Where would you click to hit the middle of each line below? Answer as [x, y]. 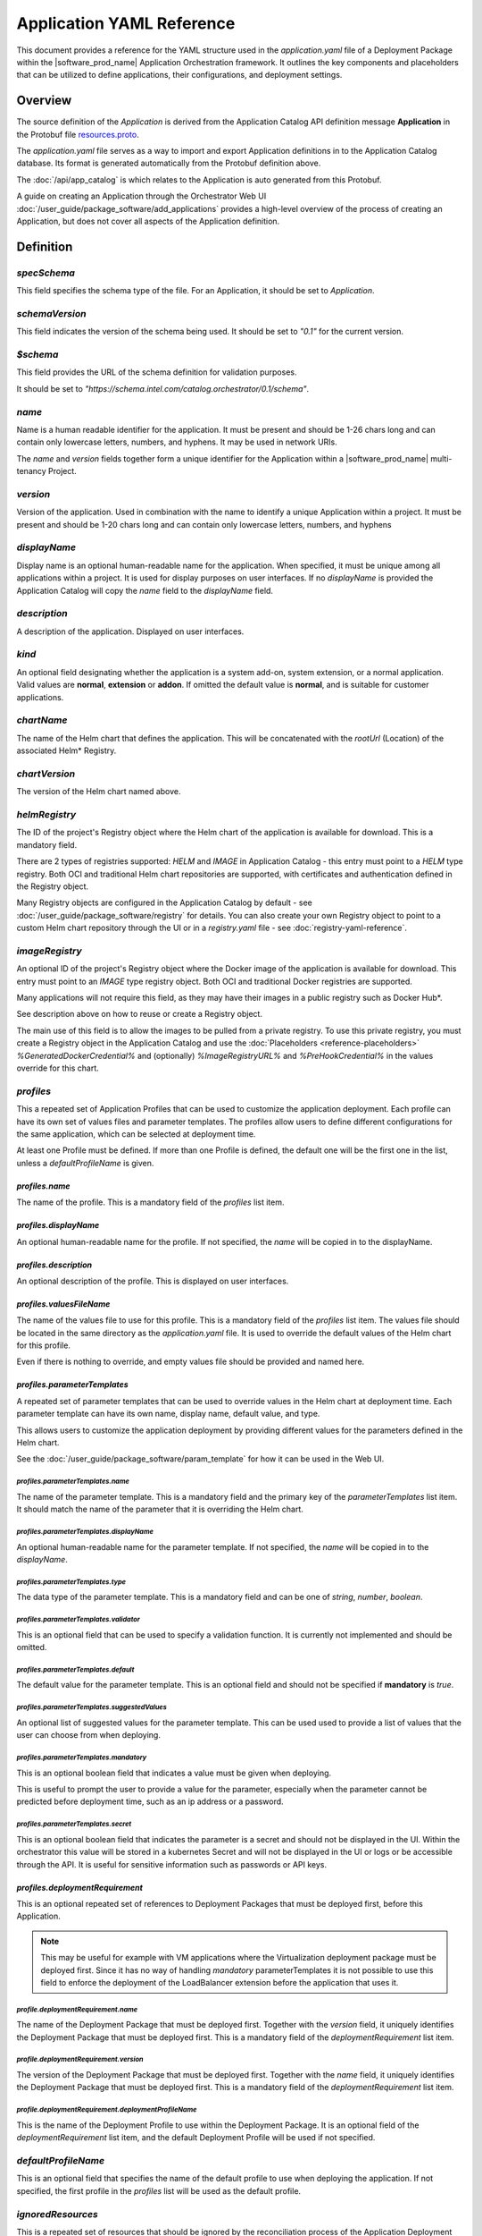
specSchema [46, 273]
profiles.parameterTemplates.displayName [85, 1531]
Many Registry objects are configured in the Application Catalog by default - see [164, 902]
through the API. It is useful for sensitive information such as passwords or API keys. [172, 1864]
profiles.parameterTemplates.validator [78, 1620]
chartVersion [46, 774]
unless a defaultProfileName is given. [85, 1163]
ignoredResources [57, 2214]
